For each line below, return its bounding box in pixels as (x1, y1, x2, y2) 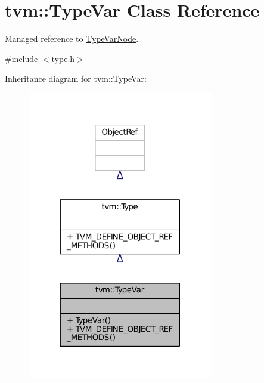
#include (5, 52, 38, 64)
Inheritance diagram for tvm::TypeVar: (5, 72, 147, 85)
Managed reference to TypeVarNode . (5, 32, 139, 45)
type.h (51, 52, 75, 64)
